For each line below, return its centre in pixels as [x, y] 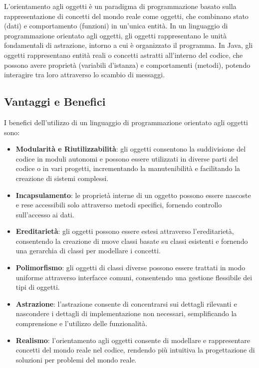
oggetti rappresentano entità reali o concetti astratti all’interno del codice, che [124, 55]
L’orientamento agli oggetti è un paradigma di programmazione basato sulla [120, 6]
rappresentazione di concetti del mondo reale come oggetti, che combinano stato [126, 16]
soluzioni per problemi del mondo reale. [76, 359]
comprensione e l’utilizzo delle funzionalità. [82, 323]
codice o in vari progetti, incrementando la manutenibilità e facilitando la [128, 168]
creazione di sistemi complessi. [62, 178]
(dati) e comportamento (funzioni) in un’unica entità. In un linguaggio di [116, 26]
